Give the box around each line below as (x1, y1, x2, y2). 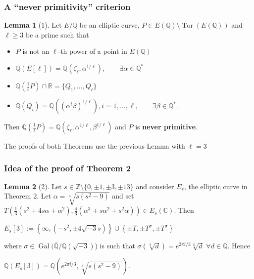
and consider (136, 181, 174, 191)
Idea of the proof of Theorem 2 (4, 161, 131, 174)
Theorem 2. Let (4, 191, 51, 201)
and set (112, 191, 134, 201)
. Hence (227, 240, 250, 251)
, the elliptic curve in (184, 181, 248, 191)
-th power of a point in (58, 46, 127, 56)
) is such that (95, 240, 135, 251)
